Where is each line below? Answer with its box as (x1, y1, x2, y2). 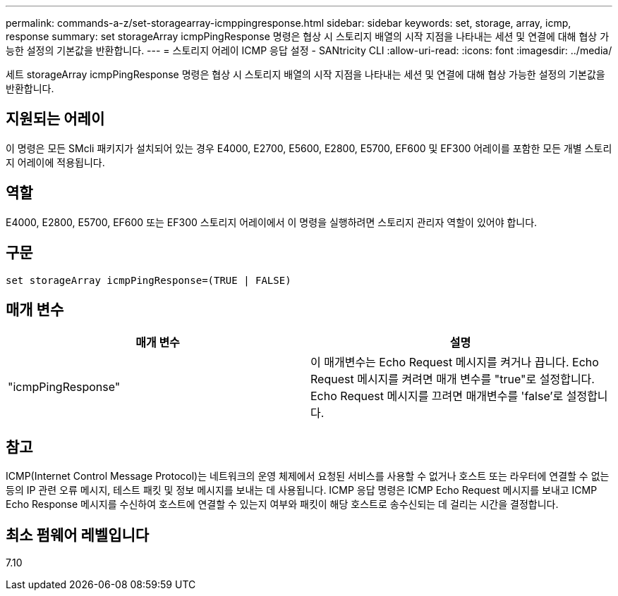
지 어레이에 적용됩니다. (6, 156, 105, 168)
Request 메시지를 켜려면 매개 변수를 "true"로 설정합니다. (310, 372, 595, 387)
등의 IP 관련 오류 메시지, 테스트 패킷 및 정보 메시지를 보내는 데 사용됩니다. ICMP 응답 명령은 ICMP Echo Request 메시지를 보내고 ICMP (6, 484, 598, 497)
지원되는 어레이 (6, 110, 105, 128)
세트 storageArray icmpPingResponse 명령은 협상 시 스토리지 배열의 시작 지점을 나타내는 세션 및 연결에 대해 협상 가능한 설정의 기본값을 (6, 68, 605, 80)
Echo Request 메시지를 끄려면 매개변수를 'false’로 (310, 389, 564, 404)
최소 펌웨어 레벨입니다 (6, 526, 150, 544)
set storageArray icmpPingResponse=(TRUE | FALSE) (6, 274, 291, 286)
